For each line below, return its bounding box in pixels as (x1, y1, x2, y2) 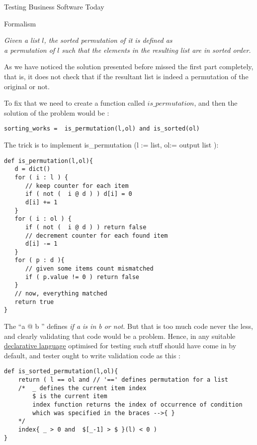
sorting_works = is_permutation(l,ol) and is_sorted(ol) (4, 125, 200, 133)
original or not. (4, 81, 50, 91)
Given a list (4, 35, 40, 45)
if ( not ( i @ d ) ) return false (25, 223, 147, 231)
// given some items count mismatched (25, 265, 154, 273)
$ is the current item (32, 393, 107, 400)
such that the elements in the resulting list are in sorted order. (62, 44, 251, 55)
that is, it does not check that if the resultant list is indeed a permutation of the (4, 71, 249, 81)
